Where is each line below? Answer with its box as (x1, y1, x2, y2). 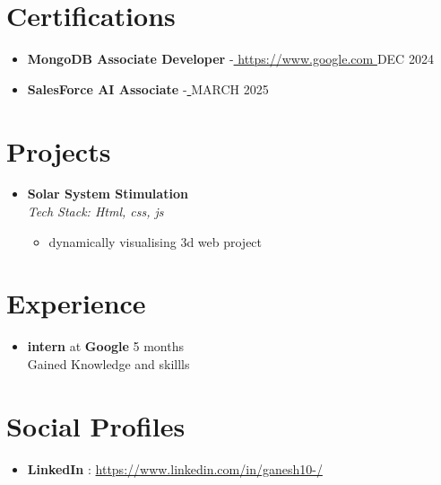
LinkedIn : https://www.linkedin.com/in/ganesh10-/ (27, 459, 323, 478)
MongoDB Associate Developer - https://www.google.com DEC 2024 (27, 49, 434, 68)
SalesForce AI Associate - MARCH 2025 (27, 79, 269, 98)
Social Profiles (6, 407, 186, 444)
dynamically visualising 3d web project (48, 232, 263, 251)
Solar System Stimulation (27, 184, 188, 203)
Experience (6, 285, 146, 322)
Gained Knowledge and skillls (27, 354, 190, 373)
